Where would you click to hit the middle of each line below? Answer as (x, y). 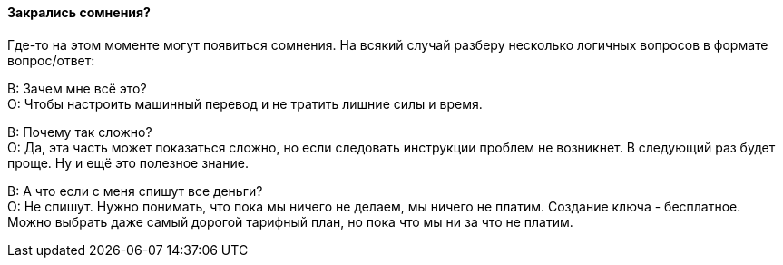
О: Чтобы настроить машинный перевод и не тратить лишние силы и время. (245, 103)
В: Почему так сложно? (80, 132)
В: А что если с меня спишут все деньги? (135, 191)
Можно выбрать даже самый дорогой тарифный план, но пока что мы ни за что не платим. (290, 221)
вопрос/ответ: (51, 60)
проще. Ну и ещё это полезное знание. (128, 162)
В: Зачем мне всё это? (77, 88)
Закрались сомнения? (79, 12)
